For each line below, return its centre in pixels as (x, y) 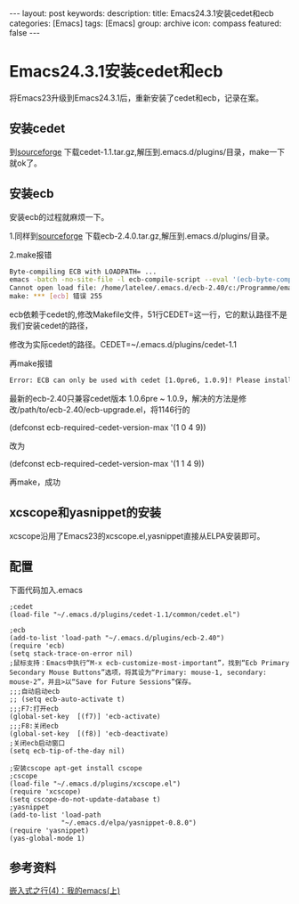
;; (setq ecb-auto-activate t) (67, 699)
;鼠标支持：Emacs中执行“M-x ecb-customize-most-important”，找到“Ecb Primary (149, 663)
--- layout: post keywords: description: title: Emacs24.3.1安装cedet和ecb (141, 13)
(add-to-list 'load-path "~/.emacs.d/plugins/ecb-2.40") (117, 638)
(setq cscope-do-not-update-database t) (85, 799)
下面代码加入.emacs (46, 590)
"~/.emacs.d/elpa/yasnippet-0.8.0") (129, 823)
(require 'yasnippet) (49, 830)
